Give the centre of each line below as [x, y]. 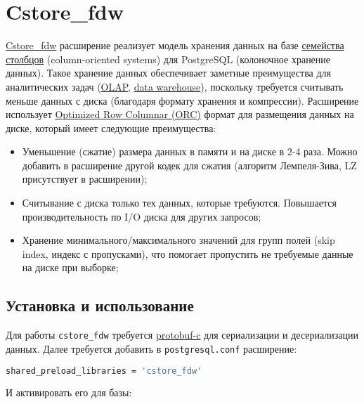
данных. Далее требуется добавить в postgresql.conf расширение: [151, 348]
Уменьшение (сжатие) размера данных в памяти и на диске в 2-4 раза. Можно [190, 151]
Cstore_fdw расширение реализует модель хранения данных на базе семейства [175, 45]
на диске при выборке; [70, 267]
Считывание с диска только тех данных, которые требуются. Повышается [179, 203]
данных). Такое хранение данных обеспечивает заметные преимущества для [168, 73]
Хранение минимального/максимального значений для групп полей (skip [178, 240]
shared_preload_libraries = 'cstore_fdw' [104, 371]
